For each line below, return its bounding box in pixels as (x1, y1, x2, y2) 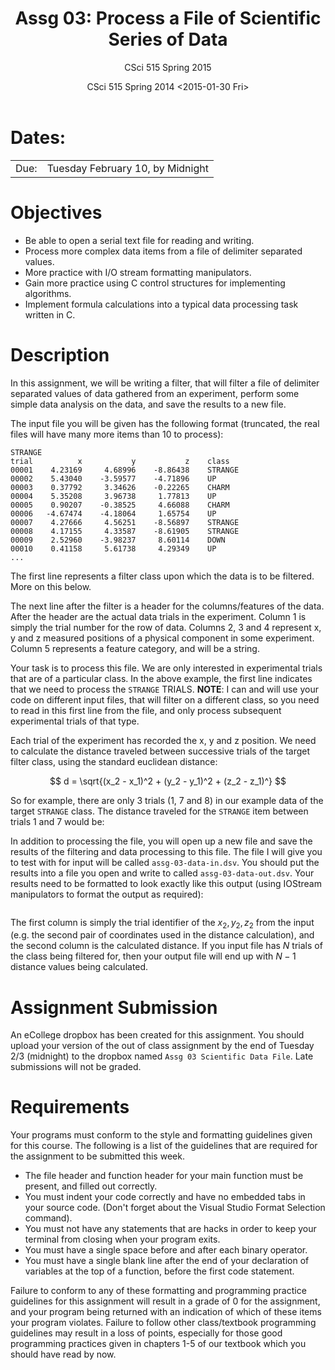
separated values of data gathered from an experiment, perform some (10, 387, 300, 399)
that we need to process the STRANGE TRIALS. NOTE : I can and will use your (10, 683, 319, 695)
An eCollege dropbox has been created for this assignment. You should (10, 1029, 305, 1041)
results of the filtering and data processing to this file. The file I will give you (10, 845, 323, 857)
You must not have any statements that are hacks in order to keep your (24, 1223, 317, 1235)
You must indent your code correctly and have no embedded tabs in (24, 1191, 306, 1203)
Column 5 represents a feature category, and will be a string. (10, 642, 260, 654)
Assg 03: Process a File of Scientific (14, 7, 322, 30)
